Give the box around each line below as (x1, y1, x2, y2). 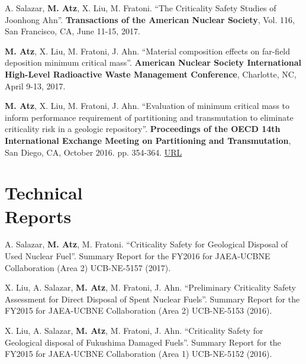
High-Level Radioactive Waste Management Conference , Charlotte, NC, (5, 67, 297, 80)
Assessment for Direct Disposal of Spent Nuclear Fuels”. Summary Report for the (5, 292, 300, 305)
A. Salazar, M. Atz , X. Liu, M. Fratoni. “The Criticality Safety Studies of (5, 2, 276, 14)
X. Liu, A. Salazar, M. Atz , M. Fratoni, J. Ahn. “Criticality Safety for (5, 324, 263, 336)
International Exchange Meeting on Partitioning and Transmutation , (5, 134, 291, 146)
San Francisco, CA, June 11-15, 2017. (5, 25, 140, 37)
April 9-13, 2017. (5, 79, 66, 92)
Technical (5, 181, 83, 205)
